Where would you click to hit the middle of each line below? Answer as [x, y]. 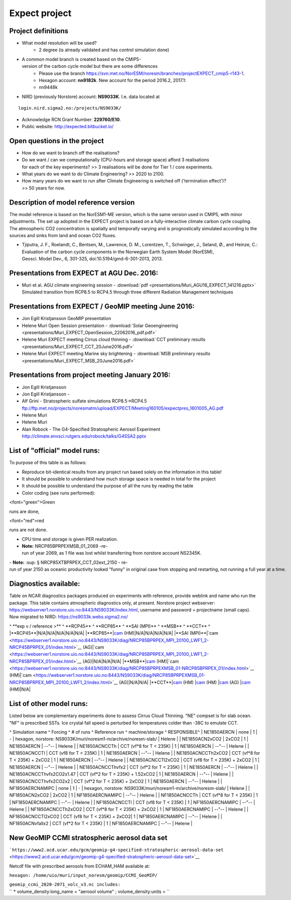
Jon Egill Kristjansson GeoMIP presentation [66, 319]
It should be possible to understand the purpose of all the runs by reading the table [108, 486]
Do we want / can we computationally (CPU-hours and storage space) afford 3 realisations [115, 160]
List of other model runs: [48, 704]
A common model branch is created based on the [73, 59]
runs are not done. [28, 530]
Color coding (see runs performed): [58, 493]
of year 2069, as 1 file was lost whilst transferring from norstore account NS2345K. [116, 553]
